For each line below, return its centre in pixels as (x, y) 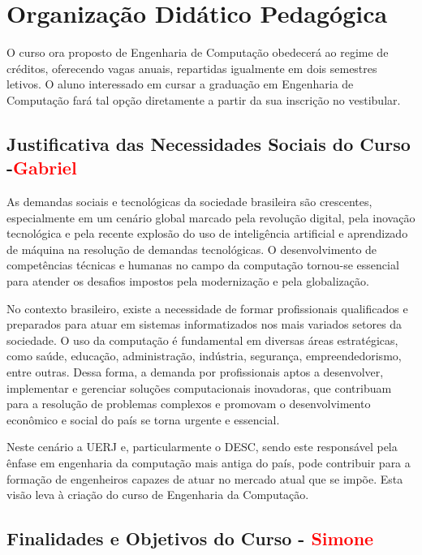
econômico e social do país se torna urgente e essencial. (143, 419)
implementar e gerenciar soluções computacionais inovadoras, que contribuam (199, 387)
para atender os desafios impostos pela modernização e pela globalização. (188, 281)
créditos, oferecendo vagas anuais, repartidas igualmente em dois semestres (192, 68)
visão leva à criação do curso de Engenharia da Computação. (158, 495)
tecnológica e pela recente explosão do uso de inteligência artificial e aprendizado (207, 233)
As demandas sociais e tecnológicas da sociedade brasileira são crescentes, (189, 202)
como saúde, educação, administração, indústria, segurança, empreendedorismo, (204, 356)
